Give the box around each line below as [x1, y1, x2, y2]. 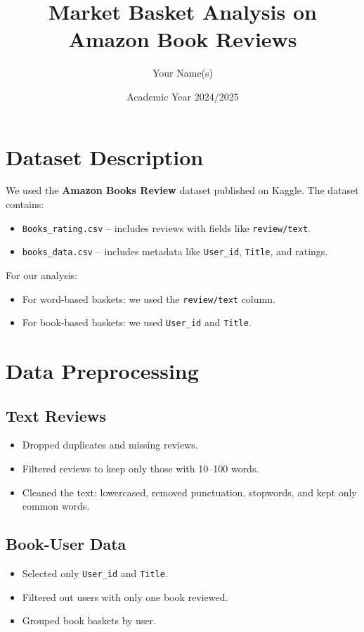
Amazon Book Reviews [68, 25, 297, 53]
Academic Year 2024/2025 [126, 89, 239, 103]
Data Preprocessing [6, 356, 199, 385]
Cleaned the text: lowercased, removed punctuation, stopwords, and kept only [22, 484, 357, 499]
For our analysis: [6, 267, 77, 282]
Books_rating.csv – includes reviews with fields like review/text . [22, 220, 311, 235]
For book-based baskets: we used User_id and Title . [22, 315, 252, 330]
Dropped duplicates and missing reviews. [22, 437, 198, 452]
